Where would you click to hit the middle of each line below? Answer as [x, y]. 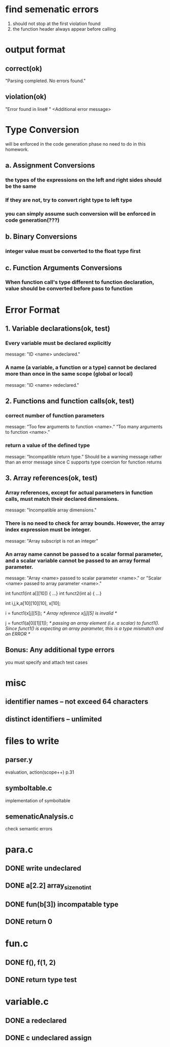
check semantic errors [29, 829]
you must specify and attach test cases [47, 662]
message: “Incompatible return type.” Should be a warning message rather [84, 456]
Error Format [33, 310]
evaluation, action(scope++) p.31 [40, 772]
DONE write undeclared [43, 868]
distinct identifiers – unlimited [54, 719]
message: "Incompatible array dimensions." [51, 510]
